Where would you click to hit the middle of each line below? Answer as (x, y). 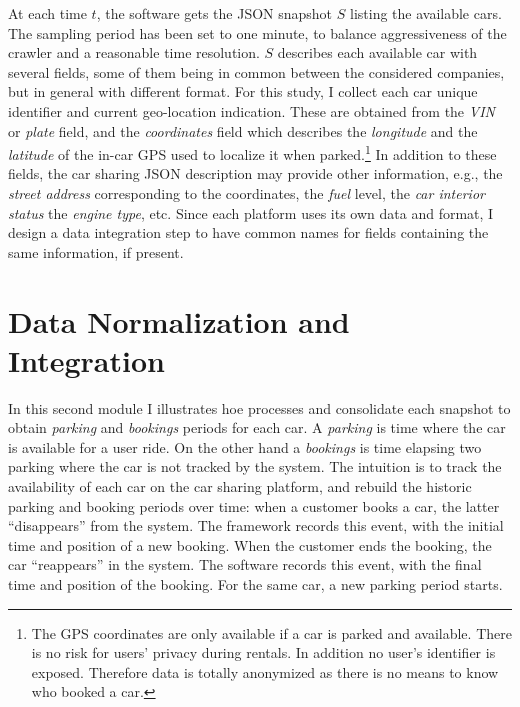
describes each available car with (377, 52)
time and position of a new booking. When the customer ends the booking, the (250, 544)
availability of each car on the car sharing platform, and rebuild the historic (240, 486)
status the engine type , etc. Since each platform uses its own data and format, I (251, 212)
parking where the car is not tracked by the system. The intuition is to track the (255, 466)
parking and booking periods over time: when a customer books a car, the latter (254, 505)
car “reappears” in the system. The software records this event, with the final (245, 564)
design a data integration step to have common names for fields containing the (248, 232)
